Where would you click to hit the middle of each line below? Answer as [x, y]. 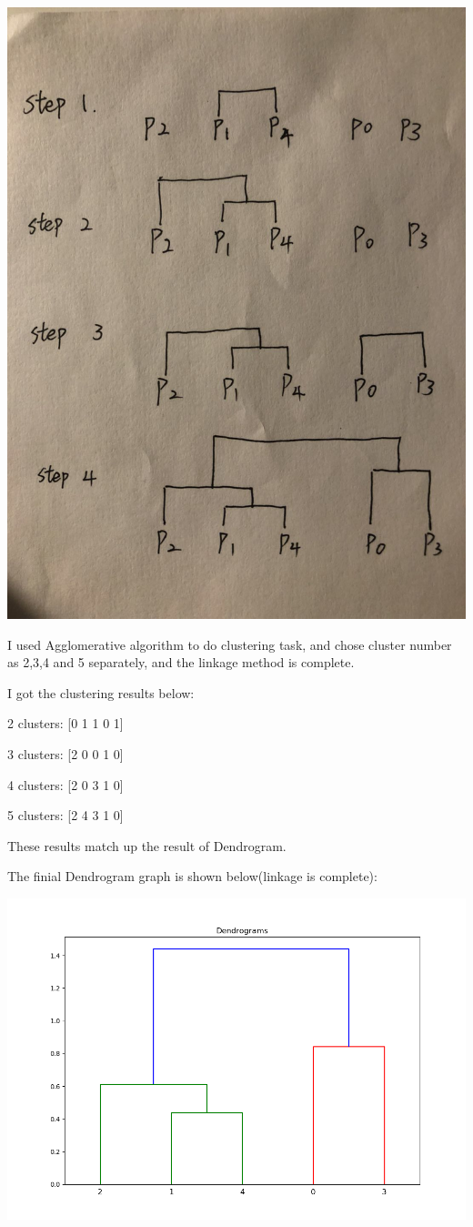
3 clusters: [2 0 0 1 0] [65, 753]
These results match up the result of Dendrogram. [147, 845]
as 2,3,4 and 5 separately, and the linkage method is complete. [181, 662]
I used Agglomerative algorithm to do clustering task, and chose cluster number [230, 644]
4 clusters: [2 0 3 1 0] [65, 784]
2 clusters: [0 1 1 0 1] [65, 723]
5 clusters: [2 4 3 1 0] [65, 815]
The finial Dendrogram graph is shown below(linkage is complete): [192, 876]
